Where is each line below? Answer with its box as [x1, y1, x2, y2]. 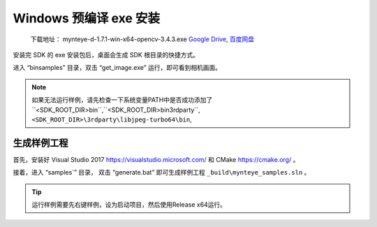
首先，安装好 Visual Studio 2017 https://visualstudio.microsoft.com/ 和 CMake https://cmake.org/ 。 [13, 155, 300, 163]
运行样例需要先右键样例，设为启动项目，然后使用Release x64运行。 [31, 200, 227, 209]
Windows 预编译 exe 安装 [13, 10, 161, 26]
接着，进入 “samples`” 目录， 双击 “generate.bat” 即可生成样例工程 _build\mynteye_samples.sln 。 [13, 168, 311, 177]
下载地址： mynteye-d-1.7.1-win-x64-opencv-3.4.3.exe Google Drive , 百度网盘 [30, 35, 255, 43]
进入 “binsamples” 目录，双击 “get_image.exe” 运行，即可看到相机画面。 [13, 64, 222, 72]
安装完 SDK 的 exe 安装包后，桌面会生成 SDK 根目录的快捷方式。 [13, 50, 199, 59]
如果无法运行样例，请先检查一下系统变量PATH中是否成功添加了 [31, 96, 213, 104]
